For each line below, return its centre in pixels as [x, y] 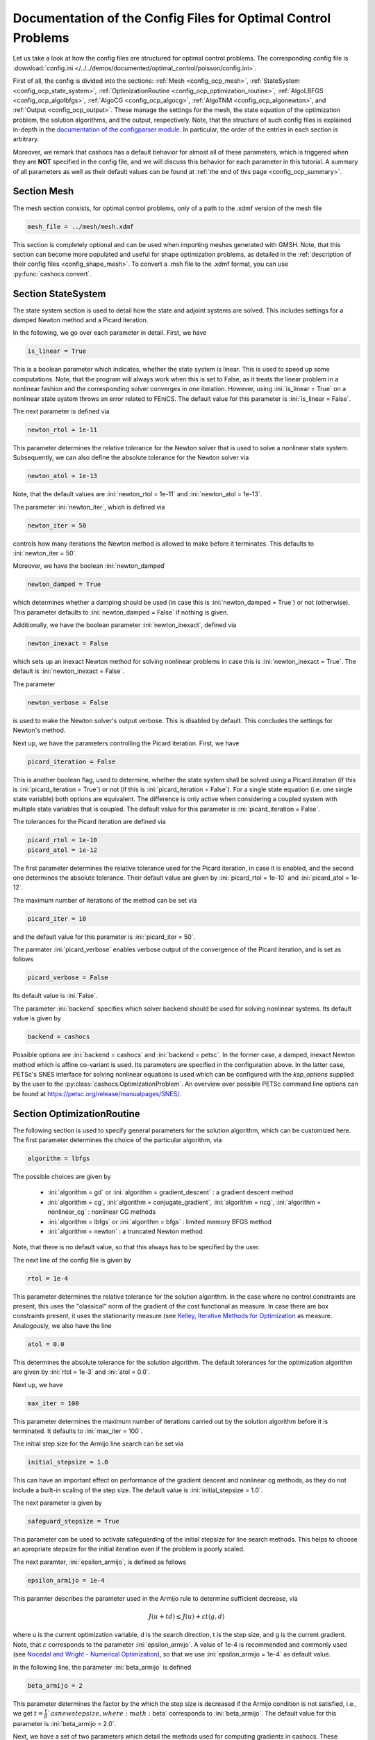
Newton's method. [39, 730]
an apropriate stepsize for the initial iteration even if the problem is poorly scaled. [129, 1549]
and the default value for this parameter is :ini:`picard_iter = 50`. [104, 937]
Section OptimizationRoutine [76, 1114]
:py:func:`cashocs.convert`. [52, 274]
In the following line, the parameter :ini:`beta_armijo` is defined [102, 1667]
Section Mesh [43, 191]
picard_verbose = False [68, 978]
